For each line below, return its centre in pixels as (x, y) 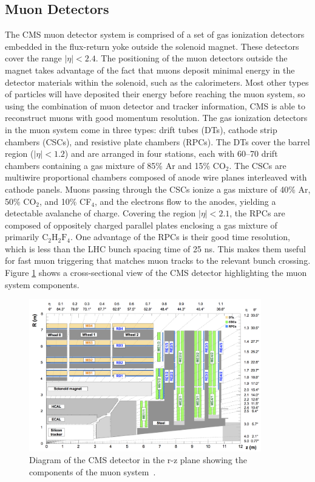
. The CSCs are (258, 165)
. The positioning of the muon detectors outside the (191, 58)
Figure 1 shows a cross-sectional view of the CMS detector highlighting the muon (156, 273)
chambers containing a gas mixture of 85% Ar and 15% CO (115, 165)
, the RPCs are (257, 213)
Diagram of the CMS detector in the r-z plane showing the (138, 460)
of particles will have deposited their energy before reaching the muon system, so (155, 94)
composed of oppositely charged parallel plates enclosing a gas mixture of (141, 225)
